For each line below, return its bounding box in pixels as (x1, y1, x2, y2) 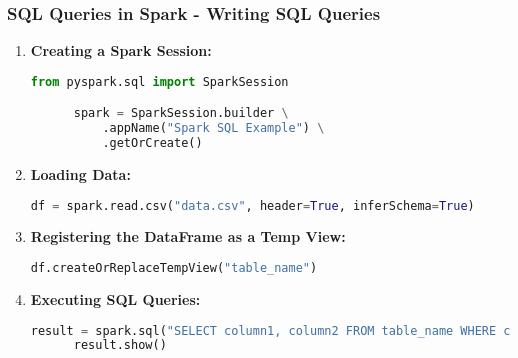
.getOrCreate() (102, 136, 203, 151)
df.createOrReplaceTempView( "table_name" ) (30, 261, 318, 276)
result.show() (73, 338, 167, 353)
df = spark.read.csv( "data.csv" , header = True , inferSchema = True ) (30, 198, 475, 213)
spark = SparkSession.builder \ (73, 106, 289, 121)
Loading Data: (30, 163, 131, 184)
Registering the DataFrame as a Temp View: (30, 226, 346, 247)
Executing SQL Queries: (30, 288, 201, 309)
